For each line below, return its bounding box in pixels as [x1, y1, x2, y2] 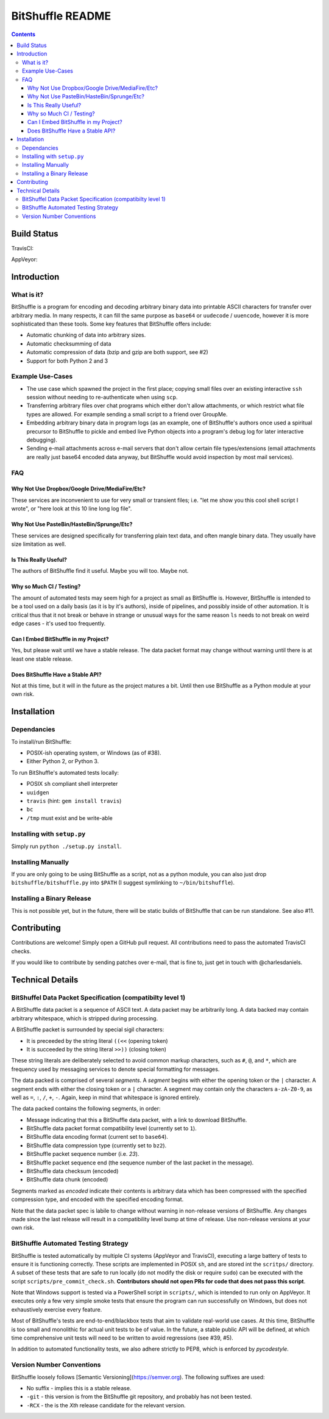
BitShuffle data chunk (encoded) [26, 1176, 108, 1183]
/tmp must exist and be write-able [26, 814, 113, 821]
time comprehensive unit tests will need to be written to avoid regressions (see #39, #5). [11, 1334, 234, 1341]
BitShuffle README [11, 9, 111, 23]
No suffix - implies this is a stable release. [26, 1384, 132, 1392]
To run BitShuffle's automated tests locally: [11, 769, 119, 776]
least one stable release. [11, 655, 73, 662]
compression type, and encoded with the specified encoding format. [11, 1196, 184, 1203]
